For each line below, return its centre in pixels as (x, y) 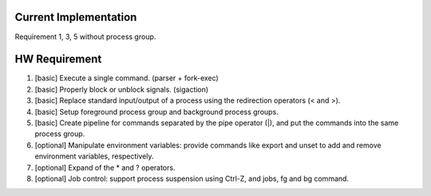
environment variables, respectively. (95, 156)
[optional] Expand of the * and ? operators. (105, 167)
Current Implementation (76, 17)
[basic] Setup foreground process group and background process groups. (156, 112)
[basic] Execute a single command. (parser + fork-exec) (127, 78)
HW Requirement (58, 59)
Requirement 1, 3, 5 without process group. (85, 37)
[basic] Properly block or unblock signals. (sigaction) (122, 89)
